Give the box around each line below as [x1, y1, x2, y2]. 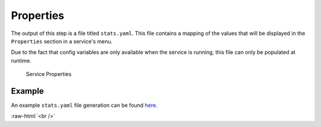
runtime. [11, 57, 32, 64]
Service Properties [26, 71, 72, 78]
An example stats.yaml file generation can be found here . [11, 101, 158, 109]
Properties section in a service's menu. [11, 37, 113, 45]
